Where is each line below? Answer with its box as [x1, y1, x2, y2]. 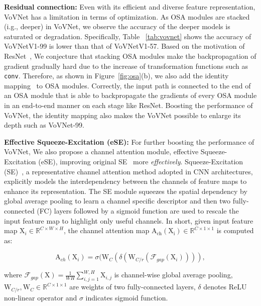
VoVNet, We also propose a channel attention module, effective [4, 146, 199, 157]
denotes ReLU [203, 281, 247, 292]
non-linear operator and [4, 292, 77, 302]
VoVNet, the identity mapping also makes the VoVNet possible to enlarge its [4, 110, 241, 120]
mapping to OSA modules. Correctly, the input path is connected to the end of [4, 80, 251, 90]
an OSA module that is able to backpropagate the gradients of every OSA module [4, 90, 257, 100]
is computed [216, 225, 254, 236]
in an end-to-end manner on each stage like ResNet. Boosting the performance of [4, 100, 253, 110]
